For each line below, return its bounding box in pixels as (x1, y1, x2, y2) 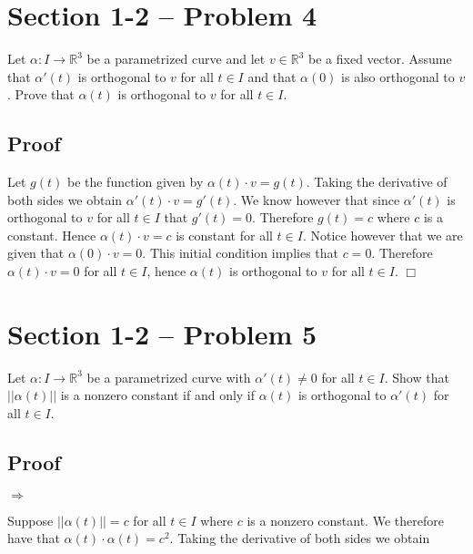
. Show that (384, 367, 449, 386)
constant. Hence (7, 225, 96, 244)
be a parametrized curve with (86, 367, 251, 386)
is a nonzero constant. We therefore (247, 510, 444, 529)
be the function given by (66, 172, 204, 191)
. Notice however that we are (302, 225, 463, 244)
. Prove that (7, 85, 75, 104)
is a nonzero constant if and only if (60, 385, 256, 405)
